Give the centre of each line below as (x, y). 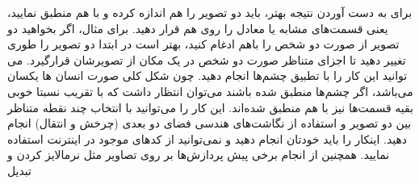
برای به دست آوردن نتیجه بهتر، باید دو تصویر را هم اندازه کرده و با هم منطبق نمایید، (210, 12)
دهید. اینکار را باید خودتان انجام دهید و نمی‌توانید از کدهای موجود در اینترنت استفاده (207, 138)
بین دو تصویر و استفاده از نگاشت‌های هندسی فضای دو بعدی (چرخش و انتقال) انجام (209, 123)
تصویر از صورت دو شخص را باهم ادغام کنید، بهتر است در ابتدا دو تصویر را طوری (203, 44)
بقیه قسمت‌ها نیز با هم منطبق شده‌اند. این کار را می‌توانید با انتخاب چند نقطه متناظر (210, 107)
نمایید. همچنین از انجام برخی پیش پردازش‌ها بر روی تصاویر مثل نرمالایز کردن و (199, 155)
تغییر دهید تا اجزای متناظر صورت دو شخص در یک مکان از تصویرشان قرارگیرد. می (207, 59)
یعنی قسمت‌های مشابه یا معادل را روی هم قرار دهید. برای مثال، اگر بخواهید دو (198, 28)
